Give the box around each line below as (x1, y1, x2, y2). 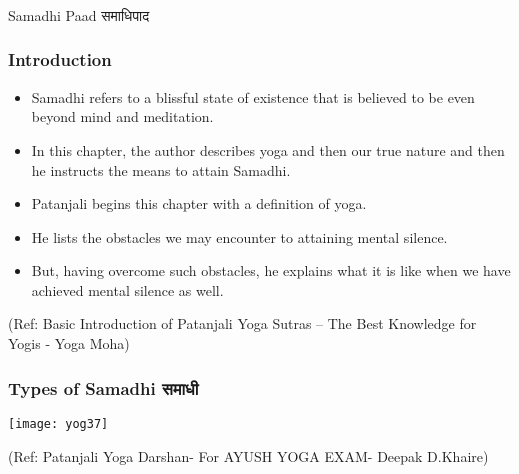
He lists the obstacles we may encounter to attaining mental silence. (31, 226, 448, 247)
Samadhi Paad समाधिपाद (8, 4, 150, 25)
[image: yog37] (8, 416, 109, 431)
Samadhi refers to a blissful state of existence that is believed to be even (31, 86, 475, 107)
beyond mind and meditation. (31, 106, 214, 127)
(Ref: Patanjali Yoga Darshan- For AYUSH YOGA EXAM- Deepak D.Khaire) (8, 445, 489, 466)
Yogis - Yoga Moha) (8, 333, 130, 354)
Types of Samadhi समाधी (8, 375, 199, 400)
